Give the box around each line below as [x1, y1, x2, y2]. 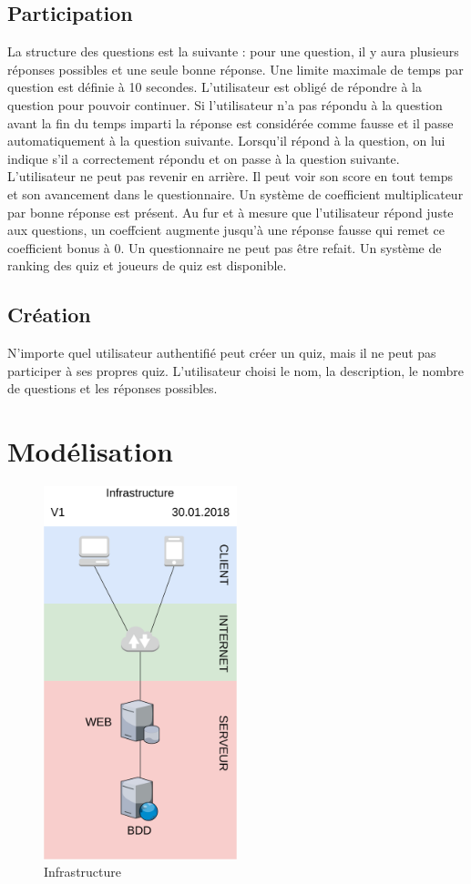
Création [7, 300, 91, 329]
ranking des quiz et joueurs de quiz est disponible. [7, 256, 287, 275]
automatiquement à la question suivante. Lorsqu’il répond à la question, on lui [7, 131, 445, 150]
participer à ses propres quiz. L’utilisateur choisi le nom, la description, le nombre [7, 361, 465, 380]
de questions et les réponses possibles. [7, 379, 218, 398]
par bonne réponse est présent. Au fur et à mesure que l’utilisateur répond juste [7, 202, 454, 221]
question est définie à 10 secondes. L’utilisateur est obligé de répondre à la [7, 77, 422, 97]
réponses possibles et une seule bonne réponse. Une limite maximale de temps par [7, 59, 464, 78]
